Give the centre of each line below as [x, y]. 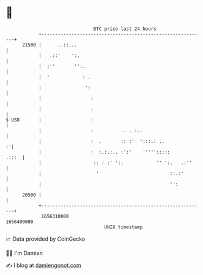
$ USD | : [50, 120]
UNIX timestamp [124, 227]
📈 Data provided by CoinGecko [46, 239]
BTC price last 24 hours [125, 29]
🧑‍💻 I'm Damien [24, 253]
